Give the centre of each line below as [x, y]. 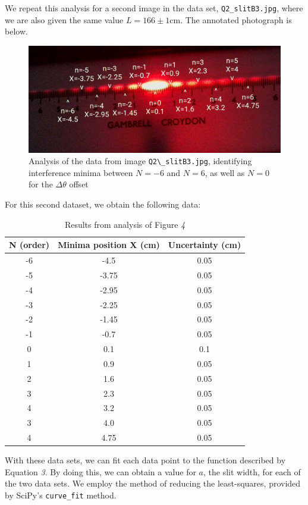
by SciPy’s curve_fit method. [61, 495]
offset [79, 184]
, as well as [225, 172]
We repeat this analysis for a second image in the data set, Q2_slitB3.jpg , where [154, 8]
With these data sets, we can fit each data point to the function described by [145, 460]
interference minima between [81, 172]
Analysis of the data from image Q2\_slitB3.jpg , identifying [140, 161]
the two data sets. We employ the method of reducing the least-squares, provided [153, 483]
